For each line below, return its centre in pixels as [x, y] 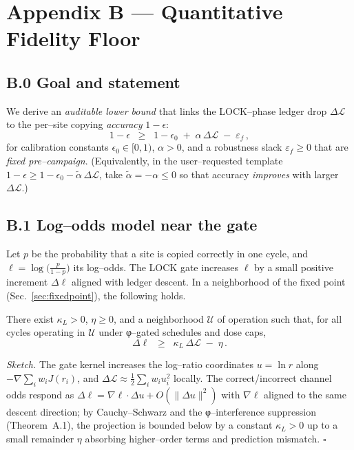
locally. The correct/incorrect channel [253, 377]
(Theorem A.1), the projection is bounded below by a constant [139, 425]
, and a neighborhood [158, 318]
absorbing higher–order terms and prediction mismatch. [202, 438]
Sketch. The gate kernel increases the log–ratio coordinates [130, 364]
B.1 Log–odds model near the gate [132, 225]
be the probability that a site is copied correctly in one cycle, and [169, 253]
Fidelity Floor [73, 38]
